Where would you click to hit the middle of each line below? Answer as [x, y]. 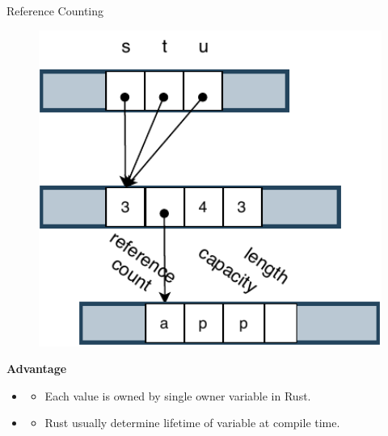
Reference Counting [55, 10]
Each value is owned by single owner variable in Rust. [178, 395]
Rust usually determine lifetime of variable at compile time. [192, 423]
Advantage [37, 369]
